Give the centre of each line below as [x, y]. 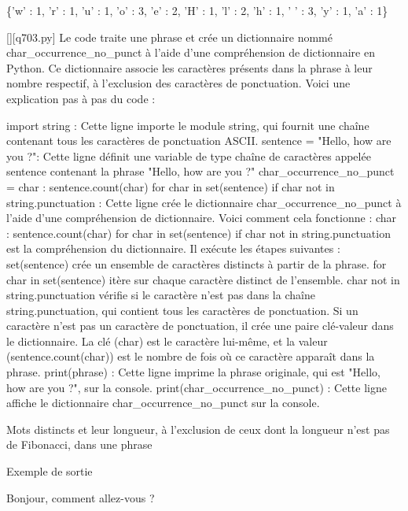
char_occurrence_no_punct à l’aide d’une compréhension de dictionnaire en [191, 52]
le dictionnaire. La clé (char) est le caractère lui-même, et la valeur [167, 341]
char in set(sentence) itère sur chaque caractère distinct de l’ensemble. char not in [203, 279]
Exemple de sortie [50, 471]
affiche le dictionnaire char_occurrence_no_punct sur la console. [163, 403]
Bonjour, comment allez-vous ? [81, 497]
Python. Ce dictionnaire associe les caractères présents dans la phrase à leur [189, 67]
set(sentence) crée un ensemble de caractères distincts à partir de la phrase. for [197, 263]
